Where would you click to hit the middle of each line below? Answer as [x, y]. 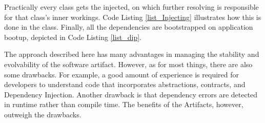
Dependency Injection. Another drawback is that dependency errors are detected [131, 94]
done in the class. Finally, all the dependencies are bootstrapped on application [129, 27]
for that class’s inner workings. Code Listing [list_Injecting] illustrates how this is [133, 17]
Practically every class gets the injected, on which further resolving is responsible [131, 7]
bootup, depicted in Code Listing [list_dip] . [73, 37]
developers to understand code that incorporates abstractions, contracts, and [125, 84]
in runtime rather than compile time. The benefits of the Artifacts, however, [124, 104]
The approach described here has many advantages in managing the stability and [132, 54]
